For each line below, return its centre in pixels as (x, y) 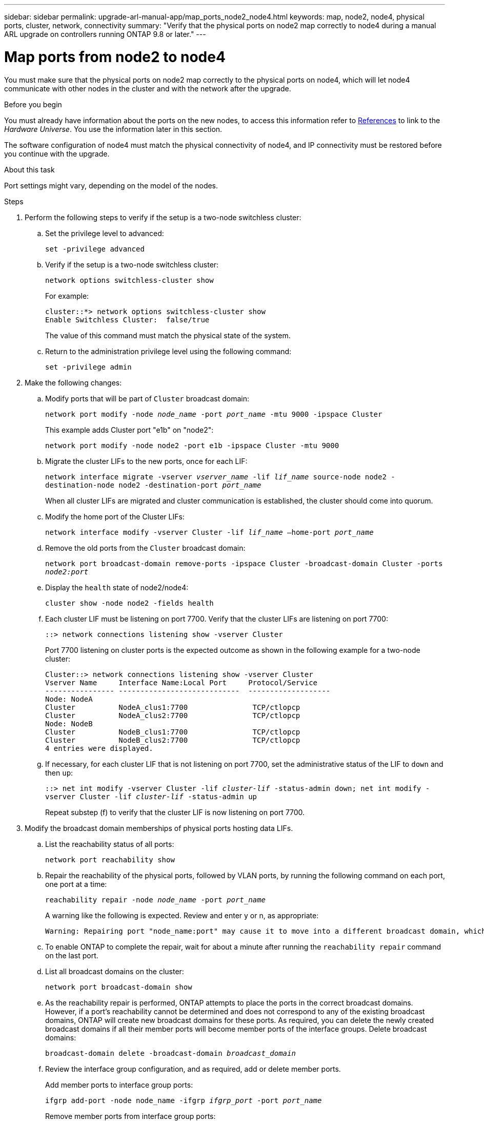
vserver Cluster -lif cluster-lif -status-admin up (151, 796)
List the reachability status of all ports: (110, 844)
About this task (29, 169)
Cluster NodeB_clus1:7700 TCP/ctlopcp (173, 732)
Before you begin (33, 104)
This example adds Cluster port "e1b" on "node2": (129, 430)
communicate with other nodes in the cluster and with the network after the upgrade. (148, 88)
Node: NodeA (69, 699)
